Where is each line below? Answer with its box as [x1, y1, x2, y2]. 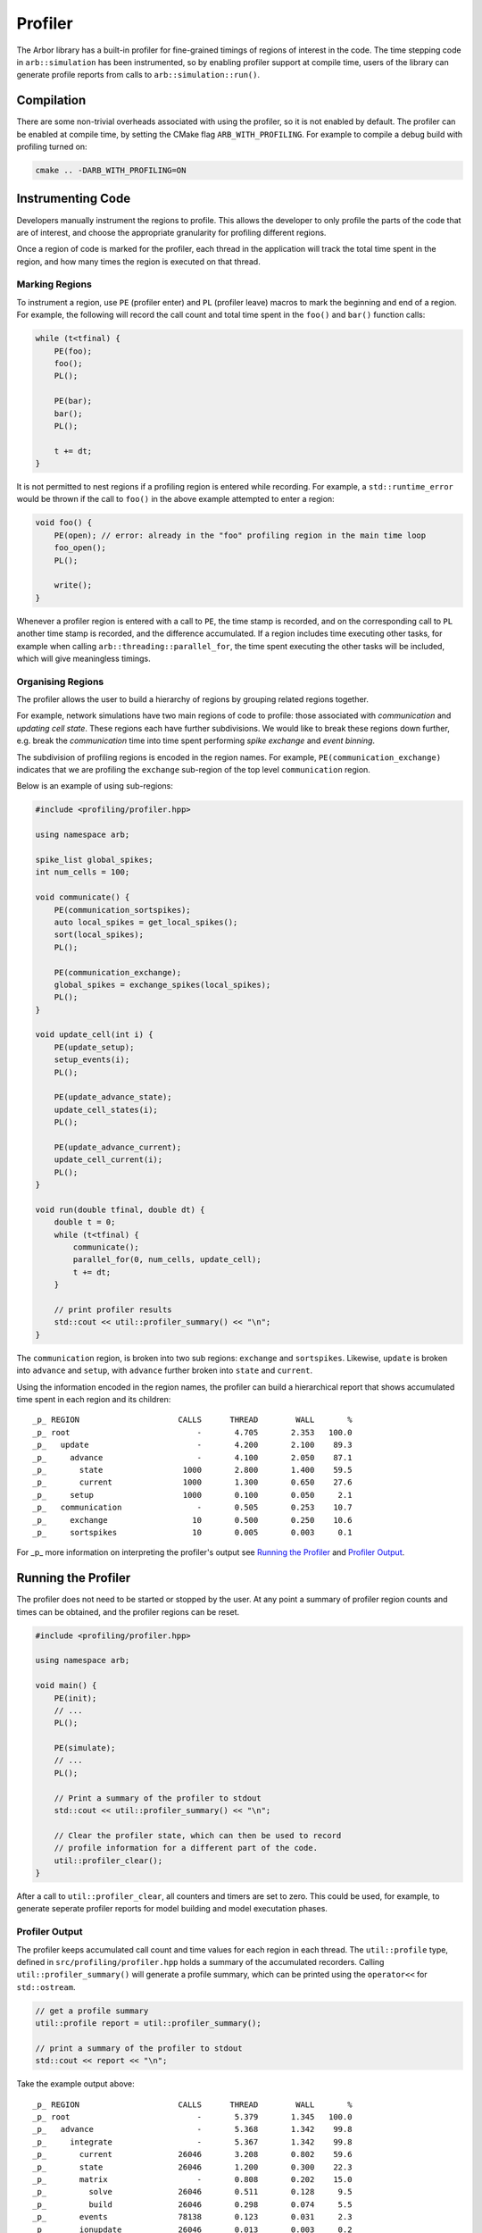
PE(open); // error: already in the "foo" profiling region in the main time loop [54, 530, 427, 540]
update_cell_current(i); [54, 1155, 163, 1165]
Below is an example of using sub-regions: [16, 781, 174, 791]
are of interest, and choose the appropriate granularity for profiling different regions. [16, 227, 327, 238]
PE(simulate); [54, 1743, 116, 1753]
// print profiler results [54, 1305, 173, 1315]
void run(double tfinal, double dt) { [35, 1204, 205, 1215]
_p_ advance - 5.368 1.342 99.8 [32, 2124, 353, 2135]
